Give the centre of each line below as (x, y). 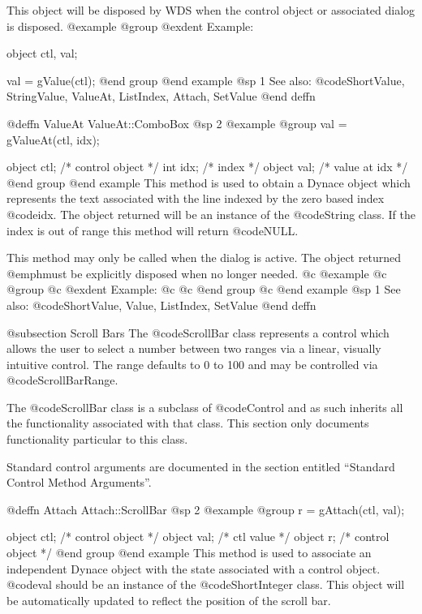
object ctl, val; (42, 53)
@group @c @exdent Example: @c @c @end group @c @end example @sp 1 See (204, 289)
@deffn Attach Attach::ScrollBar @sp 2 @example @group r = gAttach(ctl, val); (206, 509)
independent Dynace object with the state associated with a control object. (194, 568)
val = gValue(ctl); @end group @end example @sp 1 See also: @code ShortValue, (206, 80)
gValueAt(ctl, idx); (53, 139)
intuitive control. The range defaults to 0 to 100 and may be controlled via (192, 364)
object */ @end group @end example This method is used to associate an (189, 553)
